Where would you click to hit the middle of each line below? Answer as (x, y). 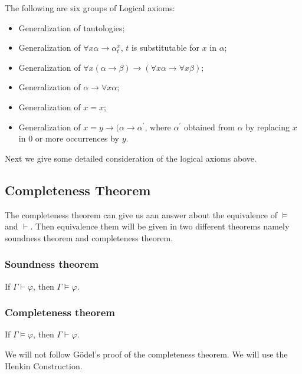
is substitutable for (165, 47)
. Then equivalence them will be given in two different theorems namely (160, 226)
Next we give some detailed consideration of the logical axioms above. (131, 158)
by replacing (267, 127)
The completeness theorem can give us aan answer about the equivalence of (141, 214)
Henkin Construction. (44, 365)
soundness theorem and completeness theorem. (89, 237)
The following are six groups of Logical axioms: (90, 8)
